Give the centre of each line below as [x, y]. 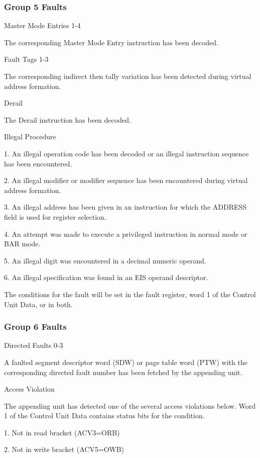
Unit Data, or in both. [38, 304]
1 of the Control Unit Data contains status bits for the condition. [104, 416]
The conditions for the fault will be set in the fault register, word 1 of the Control [130, 294]
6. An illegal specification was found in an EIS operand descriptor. [106, 277]
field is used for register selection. [55, 216]
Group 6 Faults [35, 327]
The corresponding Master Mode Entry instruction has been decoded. [111, 42]
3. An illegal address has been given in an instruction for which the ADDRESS [125, 207]
